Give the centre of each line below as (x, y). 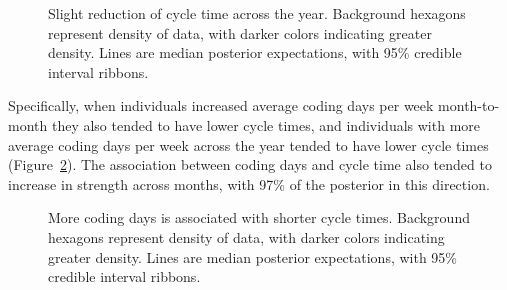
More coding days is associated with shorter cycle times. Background (259, 217)
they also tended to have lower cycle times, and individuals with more (266, 124)
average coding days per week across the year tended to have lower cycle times (248, 144)
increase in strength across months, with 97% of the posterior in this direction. (249, 183)
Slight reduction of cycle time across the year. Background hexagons (257, 13)
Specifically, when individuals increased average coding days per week (221, 105)
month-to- (469, 105)
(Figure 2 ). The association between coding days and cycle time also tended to (250, 164)
